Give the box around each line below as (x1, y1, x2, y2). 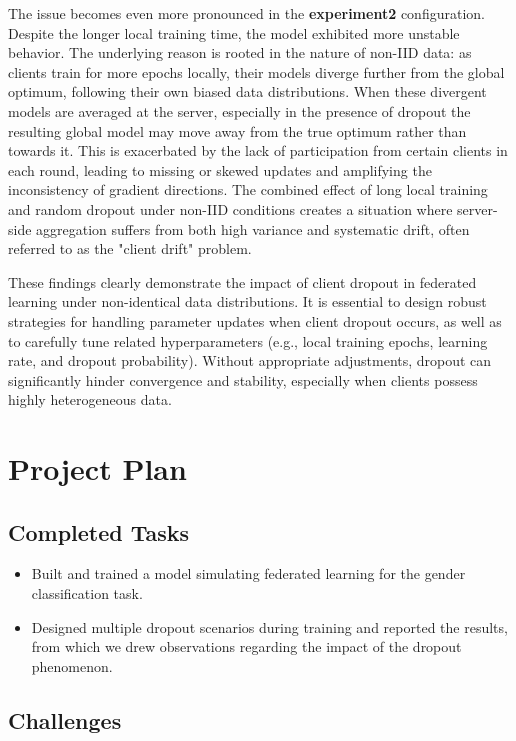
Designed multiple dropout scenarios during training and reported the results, (31, 616, 508, 637)
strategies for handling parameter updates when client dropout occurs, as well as (8, 310, 502, 331)
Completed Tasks (8, 516, 190, 547)
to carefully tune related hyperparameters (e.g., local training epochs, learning (8, 330, 488, 351)
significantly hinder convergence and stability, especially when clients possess (8, 369, 478, 390)
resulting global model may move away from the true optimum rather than (8, 120, 467, 141)
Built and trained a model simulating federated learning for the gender (31, 563, 466, 584)
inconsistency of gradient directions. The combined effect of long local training (8, 179, 488, 200)
